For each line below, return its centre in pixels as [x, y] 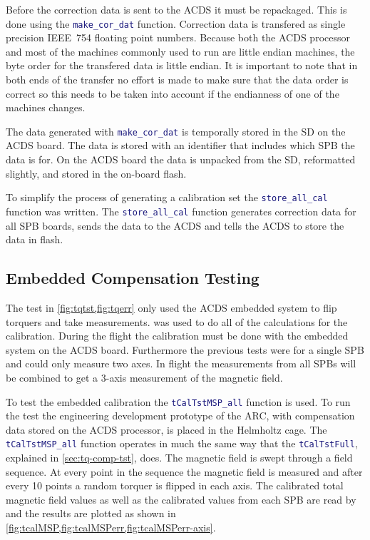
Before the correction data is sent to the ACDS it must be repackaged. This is [176, 9]
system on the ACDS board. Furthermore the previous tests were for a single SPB [185, 349]
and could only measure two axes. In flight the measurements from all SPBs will [181, 363]
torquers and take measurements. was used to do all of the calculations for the [177, 321]
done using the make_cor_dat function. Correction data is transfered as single [176, 23]
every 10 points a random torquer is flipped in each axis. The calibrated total [175, 485]
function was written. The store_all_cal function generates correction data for [181, 211]
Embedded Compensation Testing [133, 278]
